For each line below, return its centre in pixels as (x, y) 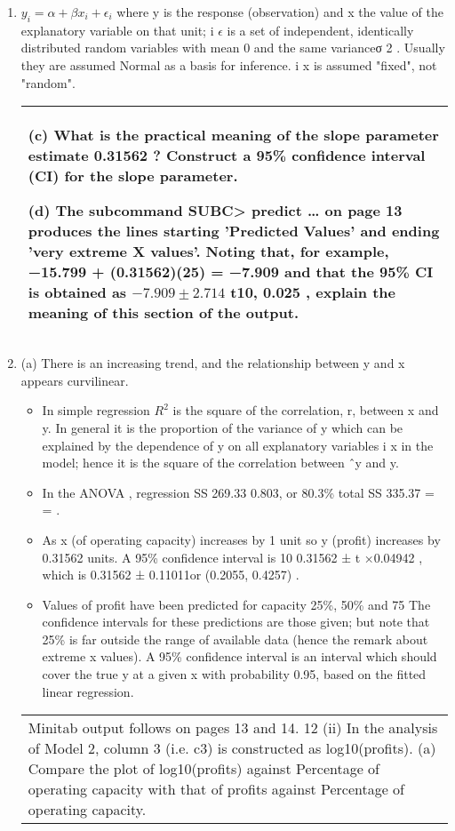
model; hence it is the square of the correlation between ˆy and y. (220, 463)
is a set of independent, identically (320, 30)
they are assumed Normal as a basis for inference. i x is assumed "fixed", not (229, 64)
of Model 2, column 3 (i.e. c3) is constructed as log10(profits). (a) (232, 748)
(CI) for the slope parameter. (133, 176)
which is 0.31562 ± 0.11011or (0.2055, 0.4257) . (171, 575)
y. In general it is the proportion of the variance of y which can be (223, 427)
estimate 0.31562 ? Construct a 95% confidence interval (227, 156)
